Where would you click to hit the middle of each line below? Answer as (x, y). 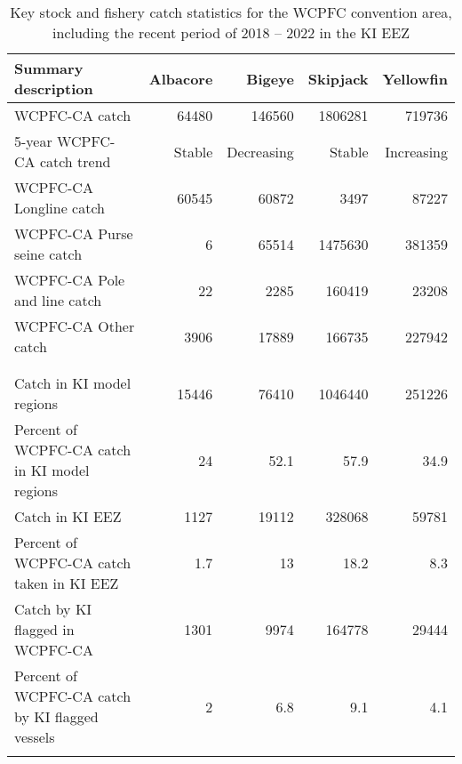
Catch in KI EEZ (68, 516)
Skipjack (338, 78)
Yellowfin (415, 78)
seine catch (48, 254)
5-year (33, 141)
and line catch (58, 300)
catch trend (75, 161)
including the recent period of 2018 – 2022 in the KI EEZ (231, 32)
